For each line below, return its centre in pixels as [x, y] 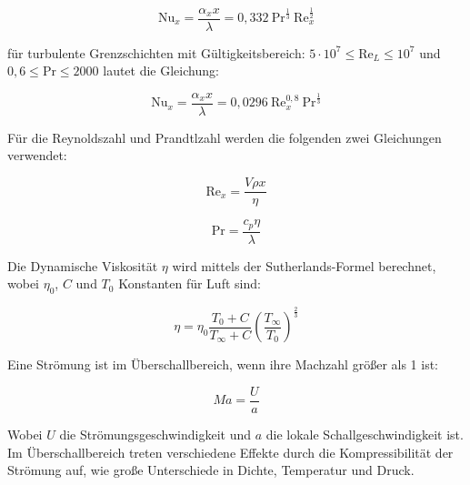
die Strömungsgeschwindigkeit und [155, 434]
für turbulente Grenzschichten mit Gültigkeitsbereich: [156, 52]
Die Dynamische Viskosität [83, 265]
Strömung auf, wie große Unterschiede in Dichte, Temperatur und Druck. [211, 470]
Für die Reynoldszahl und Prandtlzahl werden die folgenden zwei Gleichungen [225, 137]
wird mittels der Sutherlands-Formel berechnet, [304, 265]
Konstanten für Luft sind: [190, 283]
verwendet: [37, 155]
